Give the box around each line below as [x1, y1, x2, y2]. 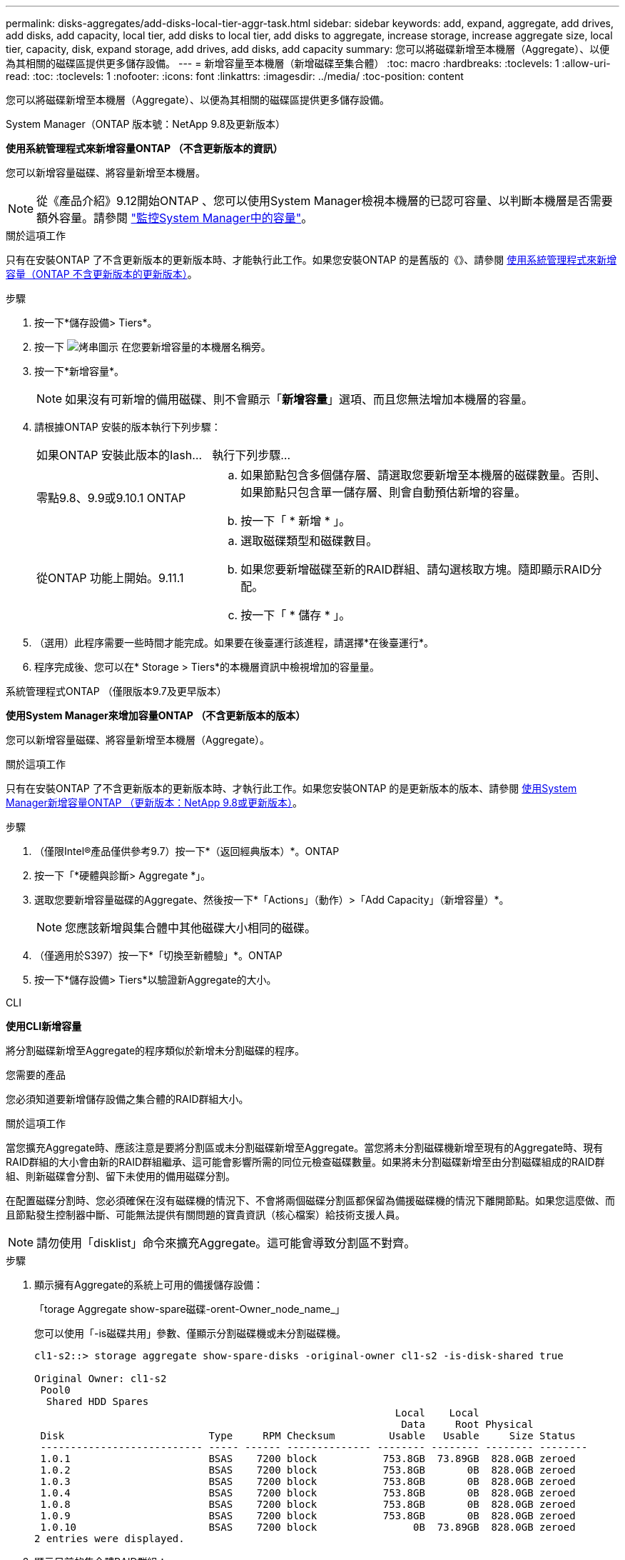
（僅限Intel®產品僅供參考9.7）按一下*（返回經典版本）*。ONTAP [34, 845, 340, 857]
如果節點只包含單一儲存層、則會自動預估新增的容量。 [240, 485, 527, 499]
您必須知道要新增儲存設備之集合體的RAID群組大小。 [6, 1093, 249, 1105]
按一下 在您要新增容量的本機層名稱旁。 [34, 341, 271, 353]
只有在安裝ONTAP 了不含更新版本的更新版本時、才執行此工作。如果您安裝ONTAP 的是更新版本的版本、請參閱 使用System [6, 782, 577, 794]
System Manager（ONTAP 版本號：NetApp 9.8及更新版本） [6, 118, 286, 130]
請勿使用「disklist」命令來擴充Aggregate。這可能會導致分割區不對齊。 [36, 1236, 416, 1250]
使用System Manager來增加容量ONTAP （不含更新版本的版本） [6, 709, 306, 721]
